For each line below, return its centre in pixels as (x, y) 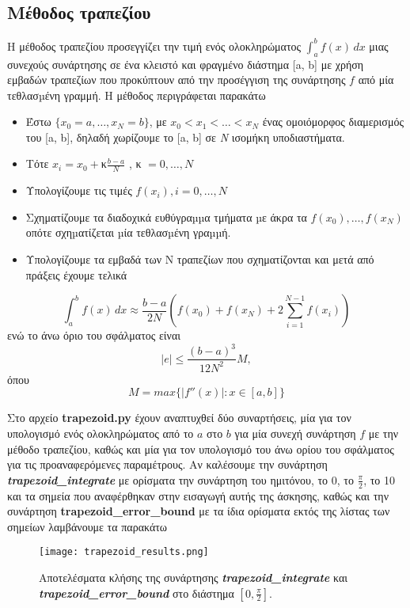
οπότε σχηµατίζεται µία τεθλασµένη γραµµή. (128, 232)
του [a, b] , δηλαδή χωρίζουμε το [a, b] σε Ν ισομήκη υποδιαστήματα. (185, 137)
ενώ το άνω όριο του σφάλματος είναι (94, 335)
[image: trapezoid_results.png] (124, 552)
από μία (376, 80)
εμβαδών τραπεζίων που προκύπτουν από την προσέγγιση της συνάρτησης (177, 80)
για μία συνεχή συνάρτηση (295, 433)
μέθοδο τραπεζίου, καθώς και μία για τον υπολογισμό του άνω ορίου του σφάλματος (201, 448)
